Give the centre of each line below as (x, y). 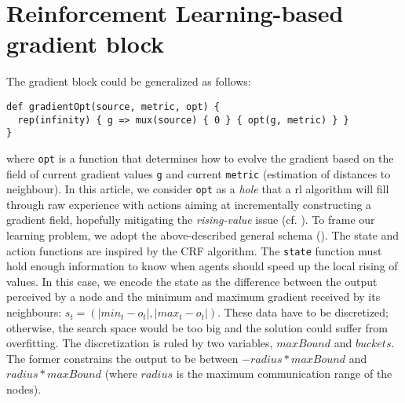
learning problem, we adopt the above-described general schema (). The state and (203, 235)
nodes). (24, 389)
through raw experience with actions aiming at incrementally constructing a (189, 204)
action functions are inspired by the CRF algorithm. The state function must (194, 250)
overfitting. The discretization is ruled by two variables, (140, 343)
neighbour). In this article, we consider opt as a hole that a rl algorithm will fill (198, 189)
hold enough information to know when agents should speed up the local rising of (202, 266)
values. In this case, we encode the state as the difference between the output (192, 281)
